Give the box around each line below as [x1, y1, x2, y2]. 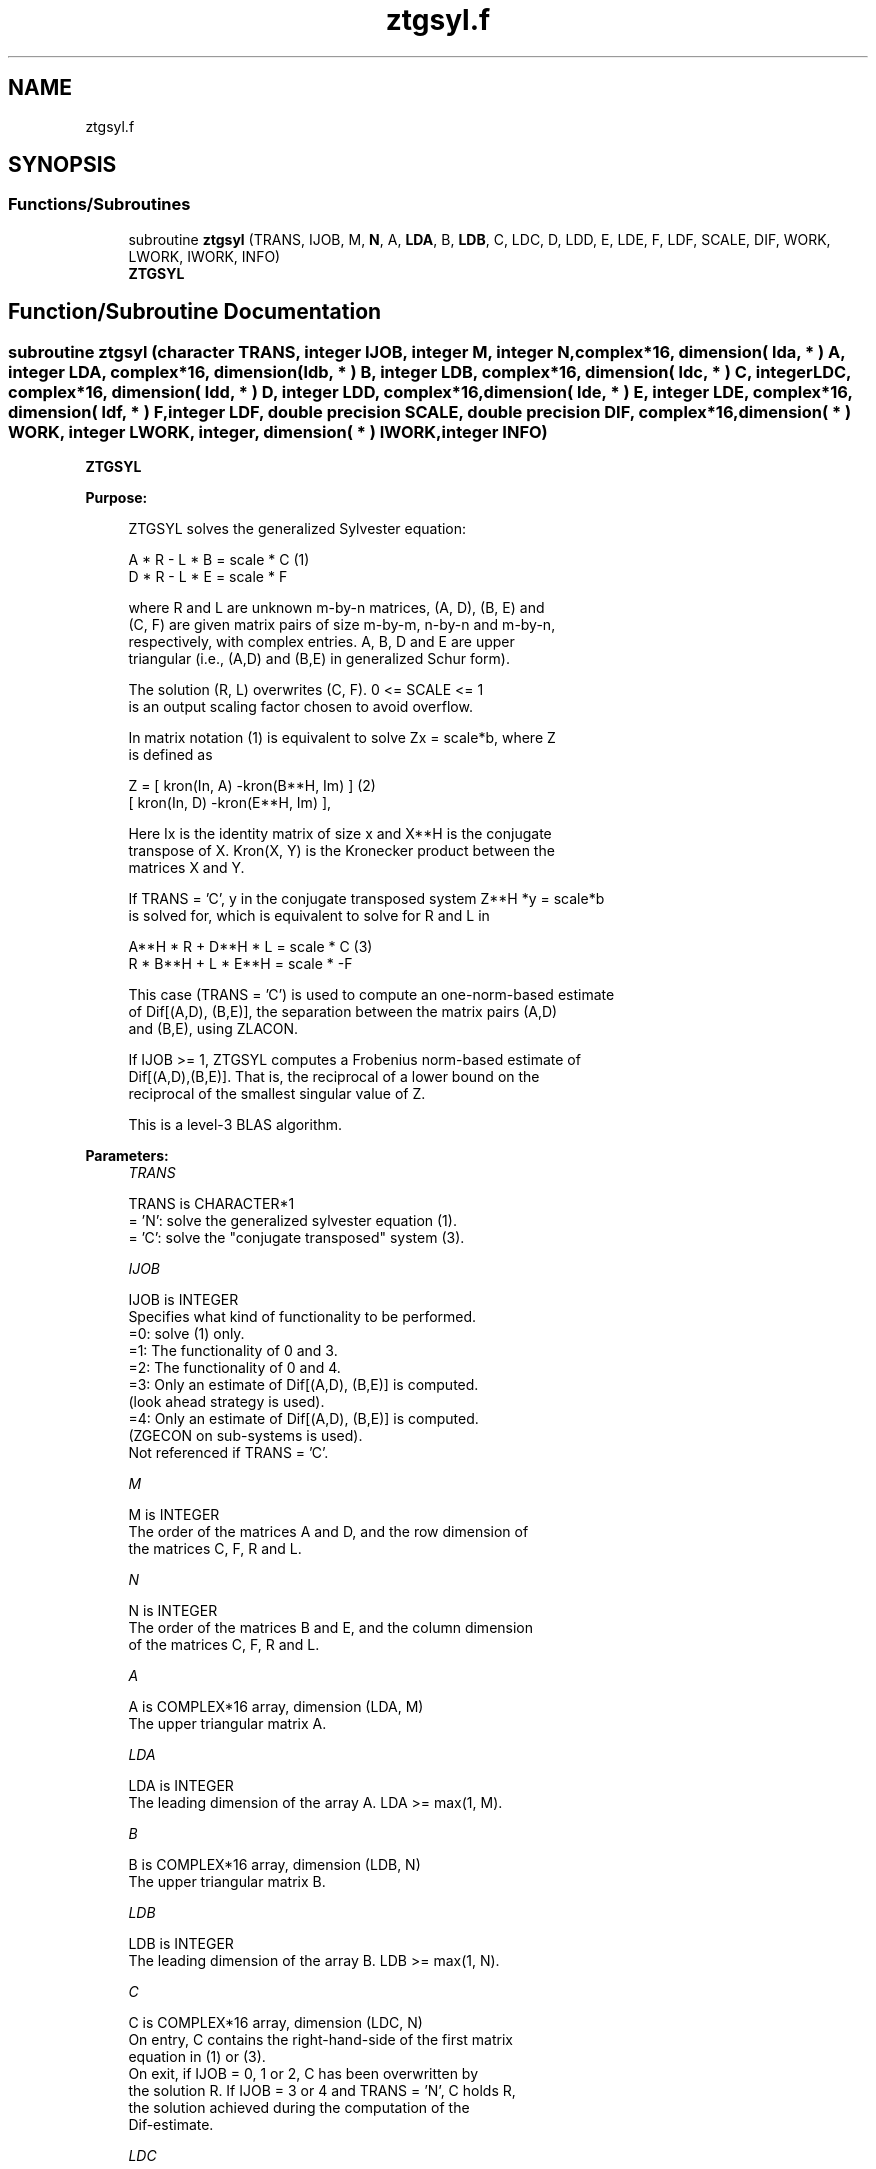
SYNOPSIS [8, 152, 117, 178]
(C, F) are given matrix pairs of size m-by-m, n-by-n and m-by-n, [128, 616, 556, 634]
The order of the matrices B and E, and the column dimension [128, 1619, 534, 1637]
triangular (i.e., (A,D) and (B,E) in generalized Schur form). [128, 650, 510, 668]
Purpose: [85, 489, 148, 507]
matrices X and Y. [128, 859, 245, 877]
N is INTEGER [128, 1602, 218, 1620]
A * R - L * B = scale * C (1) [128, 551, 310, 569]
